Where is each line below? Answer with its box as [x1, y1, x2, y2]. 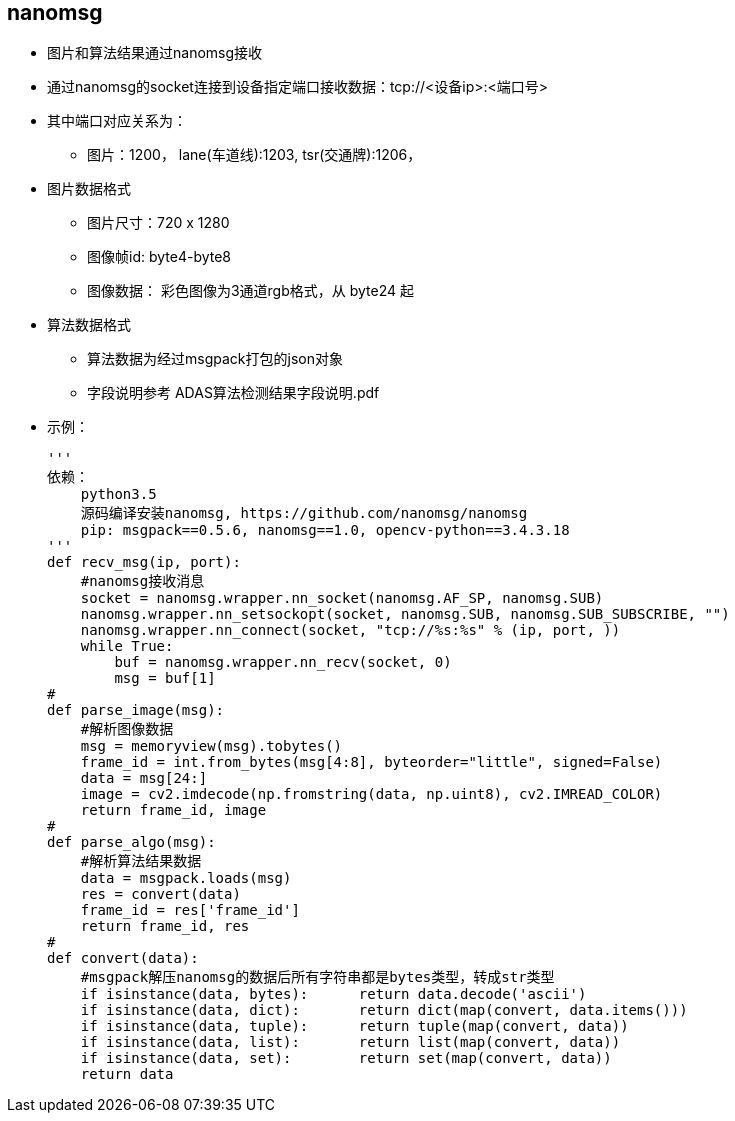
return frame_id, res [80, 918, 250, 935]
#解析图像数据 [80, 721, 174, 738]
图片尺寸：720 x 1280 [87, 214, 230, 232]
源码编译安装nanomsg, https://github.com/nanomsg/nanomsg [80, 505, 528, 522]
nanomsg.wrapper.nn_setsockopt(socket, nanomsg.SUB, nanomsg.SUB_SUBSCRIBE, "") [80, 606, 730, 623]
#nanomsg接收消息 [80, 573, 205, 590]
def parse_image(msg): [47, 702, 225, 719]
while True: [80, 638, 174, 655]
